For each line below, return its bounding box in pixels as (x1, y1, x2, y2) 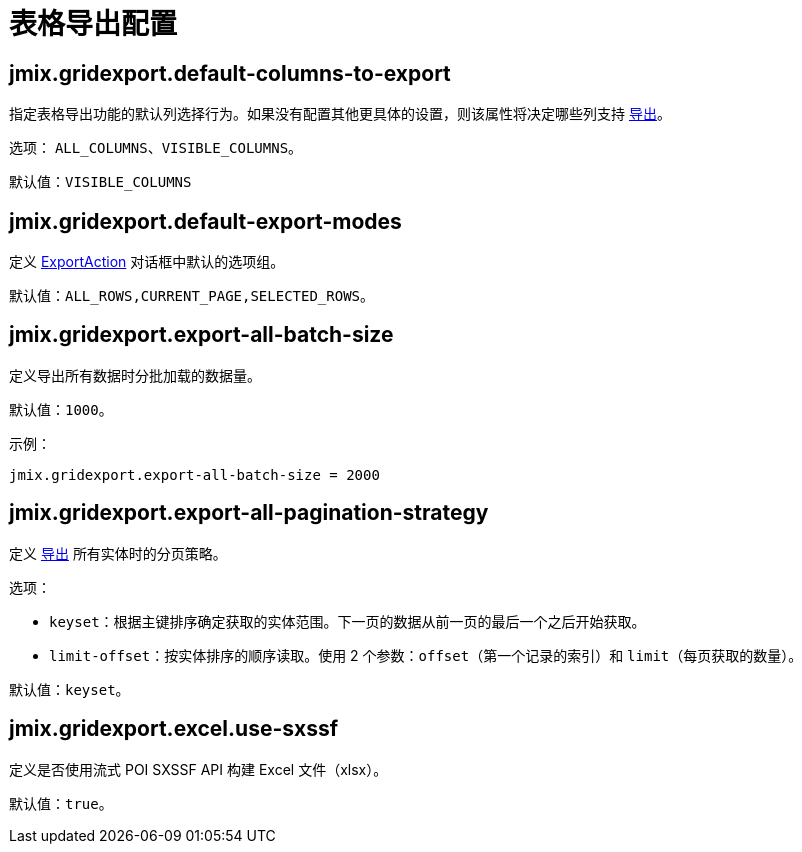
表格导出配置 (9, 7, 178, 41)
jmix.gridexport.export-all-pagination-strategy (9, 500, 489, 526)
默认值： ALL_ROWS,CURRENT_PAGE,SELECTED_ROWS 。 (9, 287, 375, 305)
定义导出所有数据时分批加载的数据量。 (9, 366, 261, 384)
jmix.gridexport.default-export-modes (9, 208, 402, 234)
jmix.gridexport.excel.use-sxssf (9, 716, 339, 742)
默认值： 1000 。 (9, 400, 113, 418)
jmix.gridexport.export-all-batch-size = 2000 (9, 466, 380, 483)
